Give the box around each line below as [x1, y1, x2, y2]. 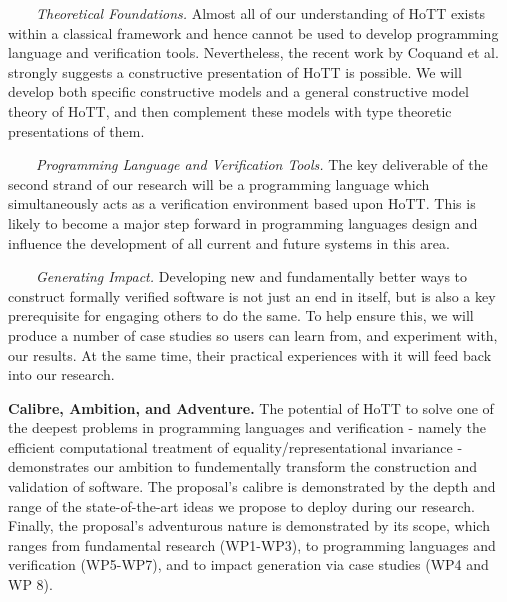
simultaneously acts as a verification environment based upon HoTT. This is [8, 193, 476, 214]
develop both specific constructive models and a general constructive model [8, 81, 469, 102]
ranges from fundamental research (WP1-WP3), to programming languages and [8, 534, 496, 555]
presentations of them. [8, 120, 145, 141]
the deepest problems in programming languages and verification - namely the [8, 417, 486, 438]
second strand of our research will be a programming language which [8, 173, 430, 194]
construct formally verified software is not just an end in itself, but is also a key [8, 285, 496, 306]
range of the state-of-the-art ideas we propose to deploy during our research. [8, 495, 475, 516]
